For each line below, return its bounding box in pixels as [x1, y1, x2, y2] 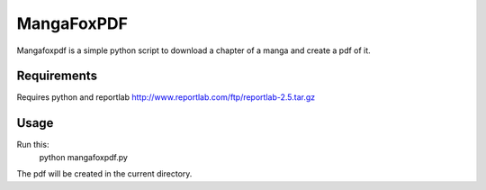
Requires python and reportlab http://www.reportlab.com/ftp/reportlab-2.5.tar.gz [16, 92, 316, 103]
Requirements [16, 68, 98, 84]
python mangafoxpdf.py [39, 151, 128, 162]
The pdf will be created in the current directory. [16, 168, 193, 179]
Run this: [16, 140, 49, 150]
